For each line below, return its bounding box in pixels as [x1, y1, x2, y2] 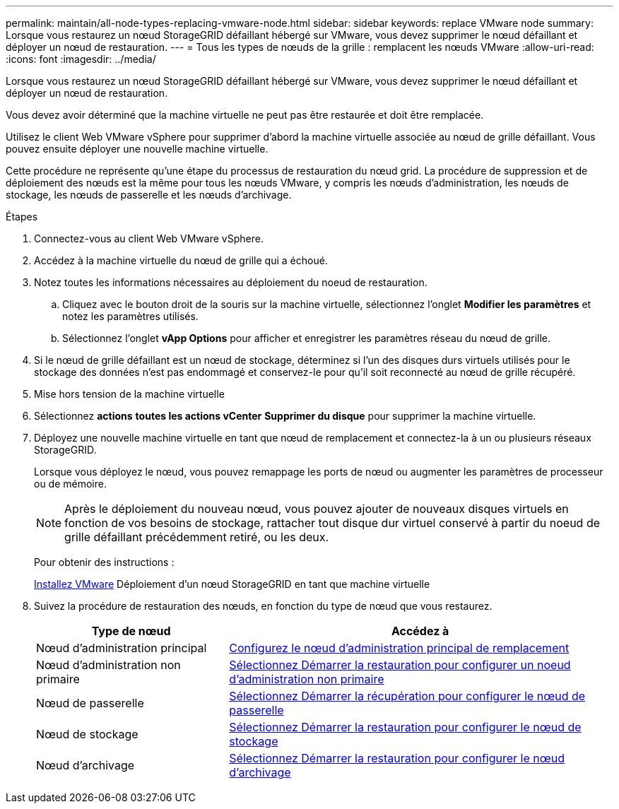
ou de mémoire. [34, 478, 107, 490]
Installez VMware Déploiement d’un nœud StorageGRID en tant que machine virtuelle [34, 578, 430, 590]
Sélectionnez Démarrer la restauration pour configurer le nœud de [229, 720, 582, 734]
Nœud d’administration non [36, 658, 181, 672]
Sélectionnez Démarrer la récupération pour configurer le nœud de [229, 689, 586, 703]
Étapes [6, 211, 38, 223]
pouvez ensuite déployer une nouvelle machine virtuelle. [6, 143, 269, 155]
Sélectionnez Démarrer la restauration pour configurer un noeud [229, 658, 571, 672]
